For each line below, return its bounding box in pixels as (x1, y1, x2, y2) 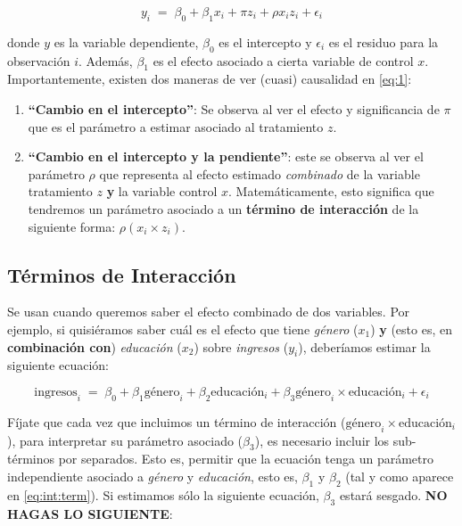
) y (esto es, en (370, 319, 452, 338)
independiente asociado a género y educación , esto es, (7, 466, 298, 485)
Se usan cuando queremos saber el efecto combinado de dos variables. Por (7, 302, 410, 321)
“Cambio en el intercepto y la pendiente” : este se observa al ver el (28, 147, 424, 166)
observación (7, 51, 70, 70)
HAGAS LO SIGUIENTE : (7, 504, 173, 522)
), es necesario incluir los (254, 431, 390, 449)
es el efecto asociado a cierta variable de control (153, 51, 414, 70)
